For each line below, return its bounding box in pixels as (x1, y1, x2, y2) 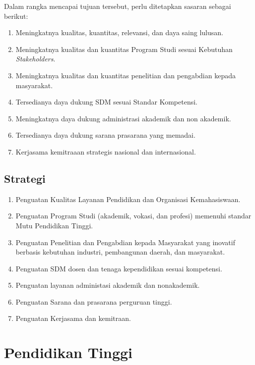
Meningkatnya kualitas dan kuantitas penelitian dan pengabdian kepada (15, 70, 236, 80)
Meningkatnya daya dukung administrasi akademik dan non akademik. (15, 113, 231, 123)
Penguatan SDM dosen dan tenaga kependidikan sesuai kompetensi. (15, 263, 222, 273)
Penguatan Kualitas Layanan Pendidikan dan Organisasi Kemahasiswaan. (15, 194, 241, 204)
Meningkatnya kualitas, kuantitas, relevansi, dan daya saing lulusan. (15, 27, 223, 38)
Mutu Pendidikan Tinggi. (15, 220, 93, 230)
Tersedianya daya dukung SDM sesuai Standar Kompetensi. (15, 97, 197, 107)
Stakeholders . (15, 53, 56, 64)
